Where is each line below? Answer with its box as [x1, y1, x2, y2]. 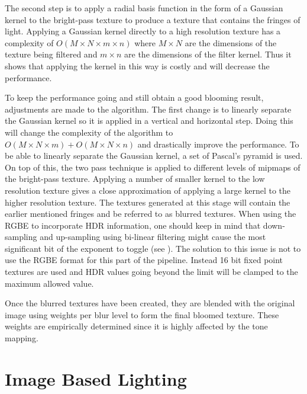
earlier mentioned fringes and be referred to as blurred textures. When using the [5, 207, 296, 220]
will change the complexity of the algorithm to [5, 126, 173, 138]
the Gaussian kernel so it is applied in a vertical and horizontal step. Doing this [5, 114, 293, 127]
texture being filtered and [5, 48, 98, 60]
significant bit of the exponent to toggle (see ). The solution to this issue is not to [5, 242, 301, 254]
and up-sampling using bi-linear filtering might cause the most [40, 230, 266, 243]
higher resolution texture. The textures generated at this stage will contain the [5, 196, 290, 208]
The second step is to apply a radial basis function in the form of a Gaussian [5, 2, 283, 14]
